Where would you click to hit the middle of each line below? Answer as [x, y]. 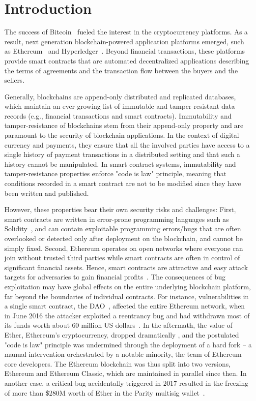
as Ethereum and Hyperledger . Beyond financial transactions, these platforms [125, 51]
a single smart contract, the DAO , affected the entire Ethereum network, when [125, 306]
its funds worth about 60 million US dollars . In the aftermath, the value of [118, 325]
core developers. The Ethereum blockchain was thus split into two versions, [118, 363]
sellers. [14, 80]
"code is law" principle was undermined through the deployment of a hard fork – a [128, 344]
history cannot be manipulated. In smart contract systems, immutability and [120, 164]
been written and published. [47, 193]
